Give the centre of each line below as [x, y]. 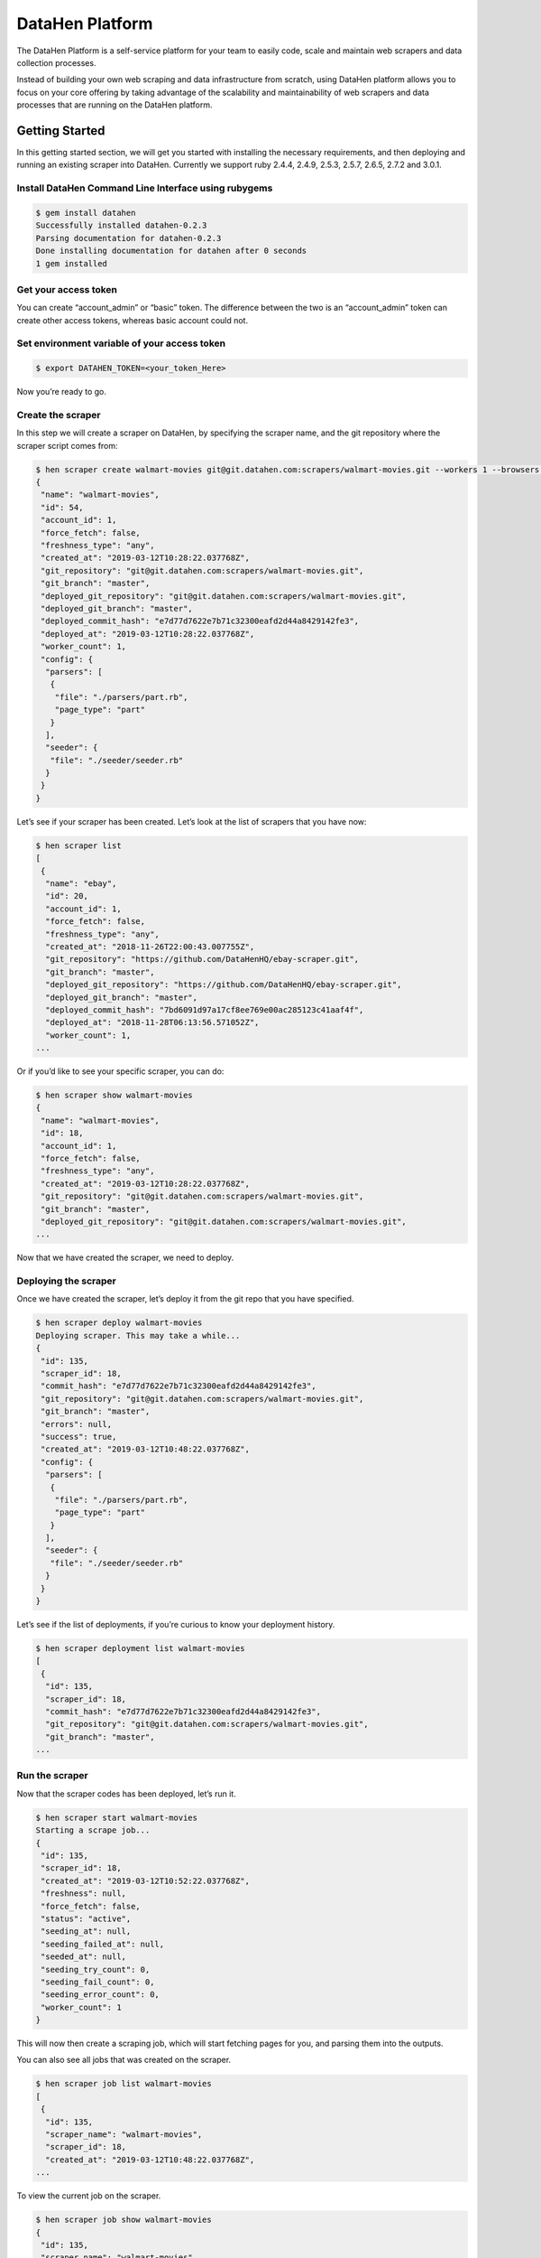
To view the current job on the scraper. [89, 2196]
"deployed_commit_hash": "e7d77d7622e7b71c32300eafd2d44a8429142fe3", [200, 621]
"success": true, [79, 1437]
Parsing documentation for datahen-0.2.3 [128, 238]
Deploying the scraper [66, 1281]
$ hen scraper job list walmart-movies [124, 2084]
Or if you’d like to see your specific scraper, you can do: [120, 1071]
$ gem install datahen [86, 213]
